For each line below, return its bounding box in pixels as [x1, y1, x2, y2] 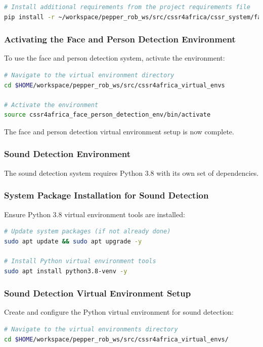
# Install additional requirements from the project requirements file [4, 4, 250, 11]
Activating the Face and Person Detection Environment [4, 33, 236, 45]
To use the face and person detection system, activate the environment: [4, 53, 225, 63]
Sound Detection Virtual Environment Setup [4, 287, 191, 300]
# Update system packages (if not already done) [4, 228, 171, 235]
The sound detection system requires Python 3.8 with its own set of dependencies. [4, 167, 259, 178]
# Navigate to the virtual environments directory [4, 325, 178, 333]
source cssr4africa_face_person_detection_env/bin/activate [4, 111, 211, 119]
